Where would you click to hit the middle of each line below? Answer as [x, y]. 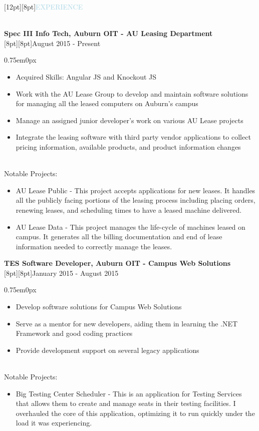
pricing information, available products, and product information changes [128, 146]
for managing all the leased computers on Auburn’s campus [107, 103]
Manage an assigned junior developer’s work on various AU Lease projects [129, 120]
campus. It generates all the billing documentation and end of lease [119, 237]
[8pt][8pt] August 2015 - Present [52, 43]
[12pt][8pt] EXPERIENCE [44, 7]
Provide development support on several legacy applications [107, 350]
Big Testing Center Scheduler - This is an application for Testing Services [129, 393]
